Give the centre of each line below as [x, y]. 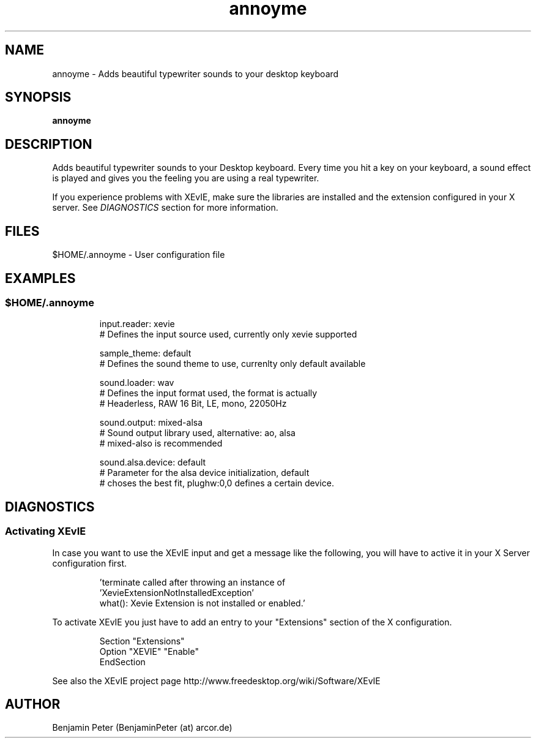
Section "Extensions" [142, 641]
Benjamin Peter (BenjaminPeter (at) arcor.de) [142, 728]
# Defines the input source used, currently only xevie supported [228, 334]
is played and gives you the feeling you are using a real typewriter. [186, 178]
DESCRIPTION [49, 144]
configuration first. [90, 563]
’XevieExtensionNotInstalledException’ [177, 592]
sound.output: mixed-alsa [151, 423]
